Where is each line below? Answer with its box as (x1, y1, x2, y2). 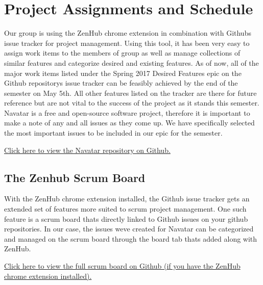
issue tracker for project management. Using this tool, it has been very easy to (4, 37, 250, 48)
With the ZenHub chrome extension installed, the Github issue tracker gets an (4, 193, 250, 204)
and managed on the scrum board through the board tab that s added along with (4, 233, 257, 244)
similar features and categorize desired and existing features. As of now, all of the (4, 57, 259, 68)
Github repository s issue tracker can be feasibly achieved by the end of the (4, 77, 238, 88)
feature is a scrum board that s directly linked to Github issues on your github (4, 213, 248, 224)
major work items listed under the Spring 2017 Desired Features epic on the (4, 67, 242, 78)
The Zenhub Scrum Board (4, 169, 146, 185)
